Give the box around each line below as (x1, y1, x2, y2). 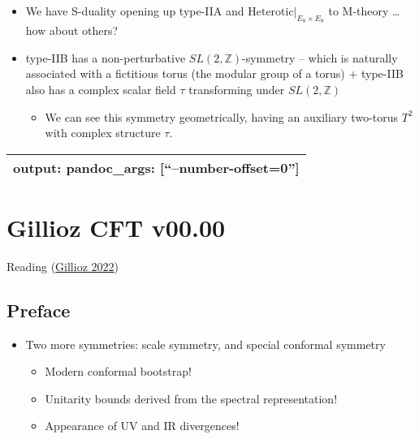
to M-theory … (328, 2, 400, 19)
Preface (6, 297, 71, 322)
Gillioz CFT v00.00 (6, 210, 226, 243)
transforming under (188, 80, 285, 97)
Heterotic (248, 6, 294, 18)
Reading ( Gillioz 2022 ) (6, 257, 119, 274)
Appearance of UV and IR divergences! (45, 417, 240, 434)
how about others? (25, 22, 119, 39)
